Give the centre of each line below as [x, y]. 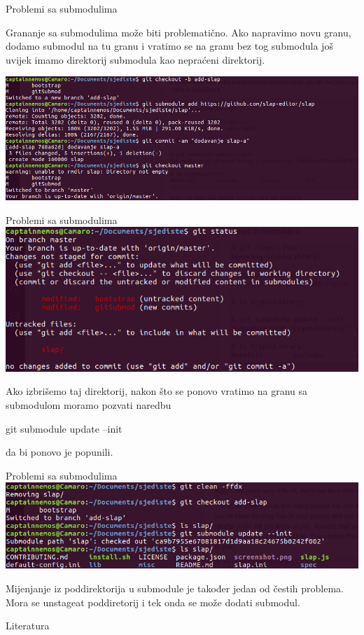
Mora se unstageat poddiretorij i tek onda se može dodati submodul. [153, 602]
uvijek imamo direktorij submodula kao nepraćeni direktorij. [135, 59]
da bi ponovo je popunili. [59, 452]
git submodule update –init [64, 428]
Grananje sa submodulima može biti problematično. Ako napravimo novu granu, [178, 32]
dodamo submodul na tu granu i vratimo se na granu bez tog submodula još [169, 46]
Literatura [28, 626]
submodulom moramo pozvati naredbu [89, 405]
